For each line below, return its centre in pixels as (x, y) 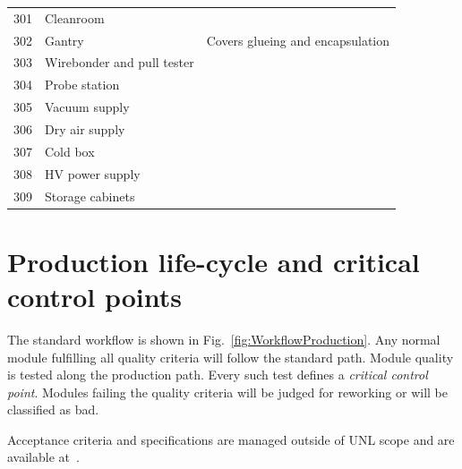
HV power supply (93, 173)
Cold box (70, 151)
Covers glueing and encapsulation (298, 40)
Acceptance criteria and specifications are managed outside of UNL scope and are (231, 439)
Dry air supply (85, 128)
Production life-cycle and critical (214, 261)
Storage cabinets (90, 196)
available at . (43, 457)
